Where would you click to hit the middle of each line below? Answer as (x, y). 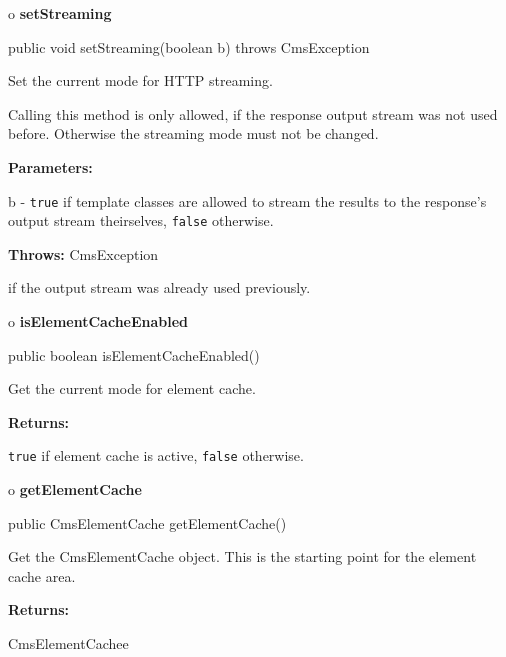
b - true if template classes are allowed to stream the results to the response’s (247, 200)
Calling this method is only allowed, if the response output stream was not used (253, 113)
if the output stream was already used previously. (159, 287)
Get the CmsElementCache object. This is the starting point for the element (242, 556)
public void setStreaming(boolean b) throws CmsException (189, 46)
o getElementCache (75, 489)
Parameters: (50, 166)
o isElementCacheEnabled (98, 321)
